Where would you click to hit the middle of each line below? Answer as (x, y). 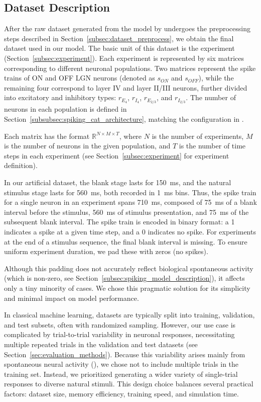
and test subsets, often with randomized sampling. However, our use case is (120, 324)
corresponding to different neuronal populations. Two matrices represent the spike (130, 68)
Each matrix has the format (47, 136)
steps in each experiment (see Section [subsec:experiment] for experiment (117, 155)
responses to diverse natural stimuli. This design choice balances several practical (129, 384)
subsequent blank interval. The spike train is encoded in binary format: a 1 (119, 222)
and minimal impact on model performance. (72, 298)
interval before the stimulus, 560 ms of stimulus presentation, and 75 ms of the (126, 212)
